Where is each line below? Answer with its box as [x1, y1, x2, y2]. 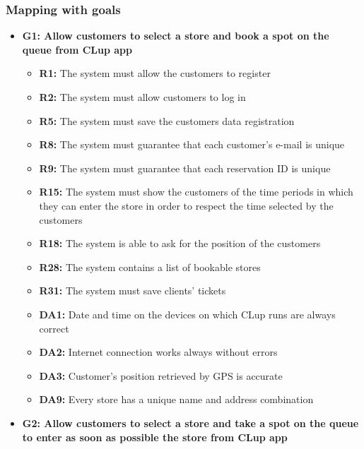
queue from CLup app [22, 42, 132, 56]
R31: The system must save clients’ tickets [39, 283, 226, 298]
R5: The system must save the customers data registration [39, 113, 295, 128]
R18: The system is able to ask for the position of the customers [39, 236, 321, 251]
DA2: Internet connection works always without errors [39, 345, 278, 359]
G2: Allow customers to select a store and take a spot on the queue [22, 415, 359, 430]
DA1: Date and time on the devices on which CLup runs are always [39, 306, 336, 321]
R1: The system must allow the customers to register [39, 66, 271, 80]
